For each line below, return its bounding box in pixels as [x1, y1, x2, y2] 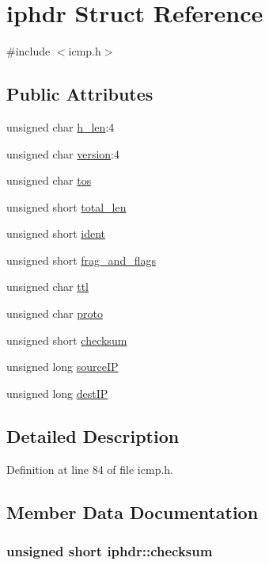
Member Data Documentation [6, 499, 259, 524]
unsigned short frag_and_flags [6, 251, 156, 268]
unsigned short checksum [6, 331, 127, 348]
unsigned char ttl [6, 278, 89, 295]
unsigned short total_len [6, 198, 127, 215]
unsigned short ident [6, 225, 106, 242]
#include [6, 43, 51, 59]
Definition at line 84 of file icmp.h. [6, 460, 173, 477]
